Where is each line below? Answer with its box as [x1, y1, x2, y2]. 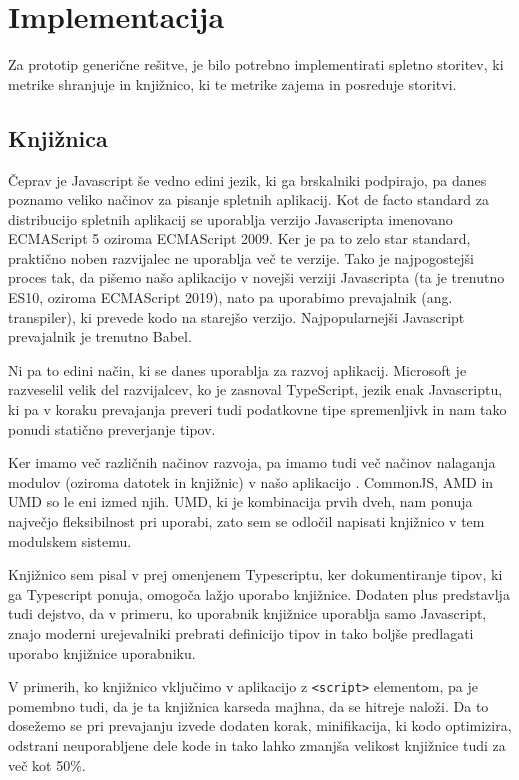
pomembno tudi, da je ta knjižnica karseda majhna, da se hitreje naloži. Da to [8, 695, 489, 716]
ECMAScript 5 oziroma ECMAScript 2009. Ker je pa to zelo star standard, [8, 228, 471, 249]
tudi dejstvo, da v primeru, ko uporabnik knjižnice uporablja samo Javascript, [8, 603, 487, 624]
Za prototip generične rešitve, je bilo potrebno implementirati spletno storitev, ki [8, 54, 504, 75]
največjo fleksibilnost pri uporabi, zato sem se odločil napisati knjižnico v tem [8, 511, 485, 532]
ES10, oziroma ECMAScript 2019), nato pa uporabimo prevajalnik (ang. [8, 287, 453, 308]
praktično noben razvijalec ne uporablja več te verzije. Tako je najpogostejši [8, 247, 474, 268]
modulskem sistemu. [8, 530, 132, 551]
